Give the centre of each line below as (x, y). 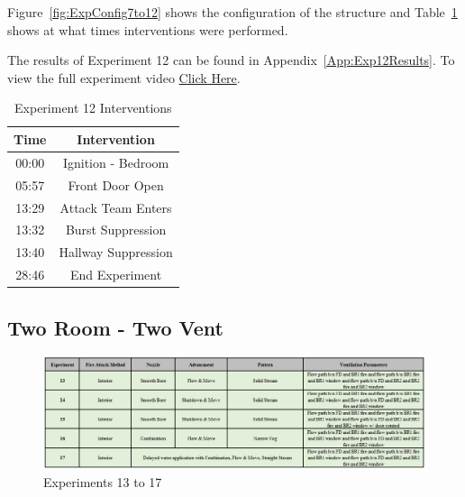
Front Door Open (116, 184)
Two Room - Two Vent (115, 327)
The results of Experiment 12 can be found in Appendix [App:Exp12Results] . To (231, 60)
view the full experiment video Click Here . (124, 77)
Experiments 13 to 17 (103, 481)
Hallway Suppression (116, 252)
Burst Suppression (116, 230)
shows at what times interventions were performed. (148, 29)
